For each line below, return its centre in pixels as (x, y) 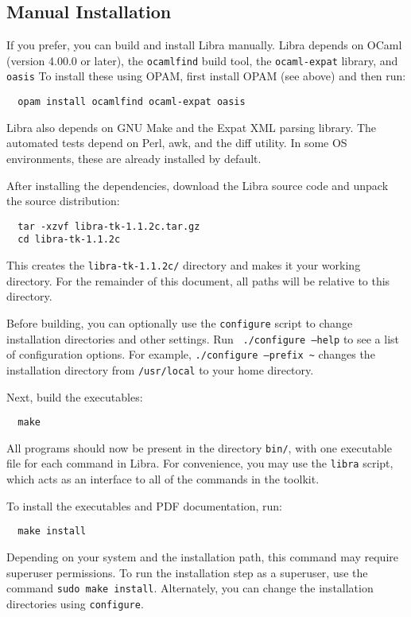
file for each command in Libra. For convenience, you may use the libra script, (200, 463)
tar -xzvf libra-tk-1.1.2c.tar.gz (109, 226)
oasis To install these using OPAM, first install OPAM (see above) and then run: (206, 76)
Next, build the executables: (75, 396)
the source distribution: (63, 201)
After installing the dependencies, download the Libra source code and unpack (198, 185)
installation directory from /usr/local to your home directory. (160, 369)
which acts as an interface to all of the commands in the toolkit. (163, 479)
